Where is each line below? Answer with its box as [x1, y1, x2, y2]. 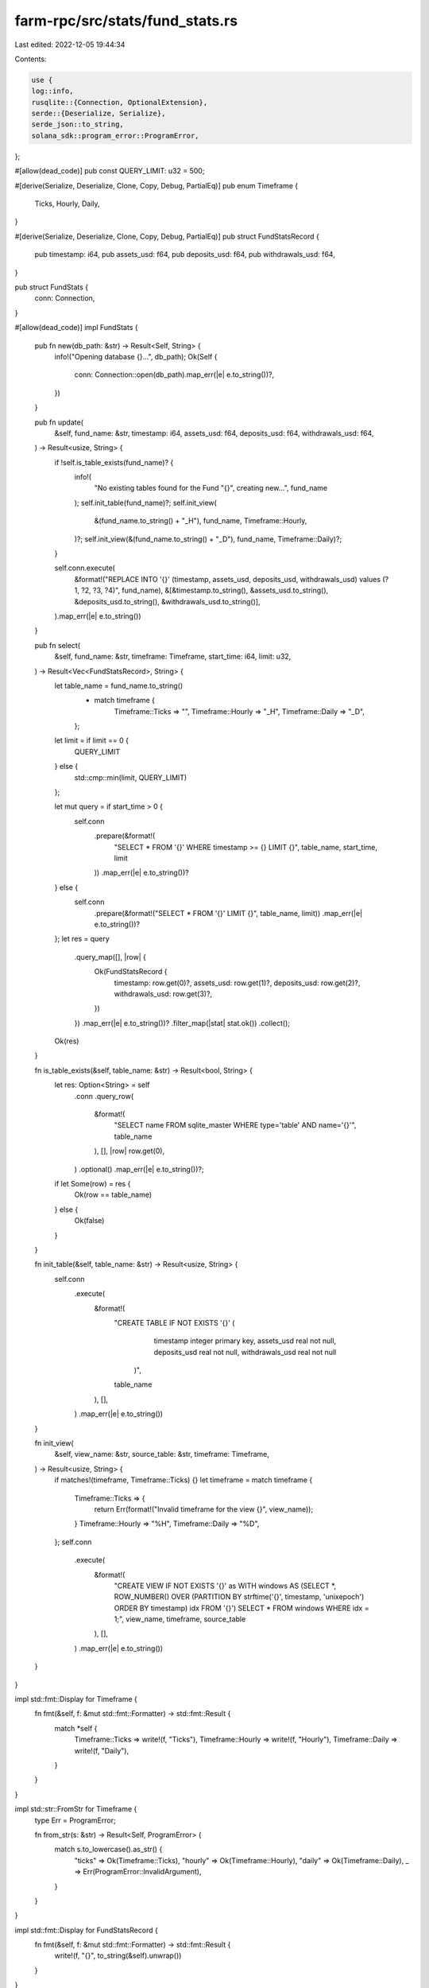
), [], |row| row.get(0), [94, 1146, 165, 1156]
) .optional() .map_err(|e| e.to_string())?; [74, 1164, 204, 1174]
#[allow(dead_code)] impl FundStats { [14, 323, 138, 332]
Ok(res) [54, 1036, 79, 1046]
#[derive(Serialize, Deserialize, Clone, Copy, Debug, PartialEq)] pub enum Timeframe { [14, 181, 299, 190]
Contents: [14, 54, 47, 64]
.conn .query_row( [74, 1091, 134, 1101]
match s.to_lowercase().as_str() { [54, 1845, 163, 1854]
